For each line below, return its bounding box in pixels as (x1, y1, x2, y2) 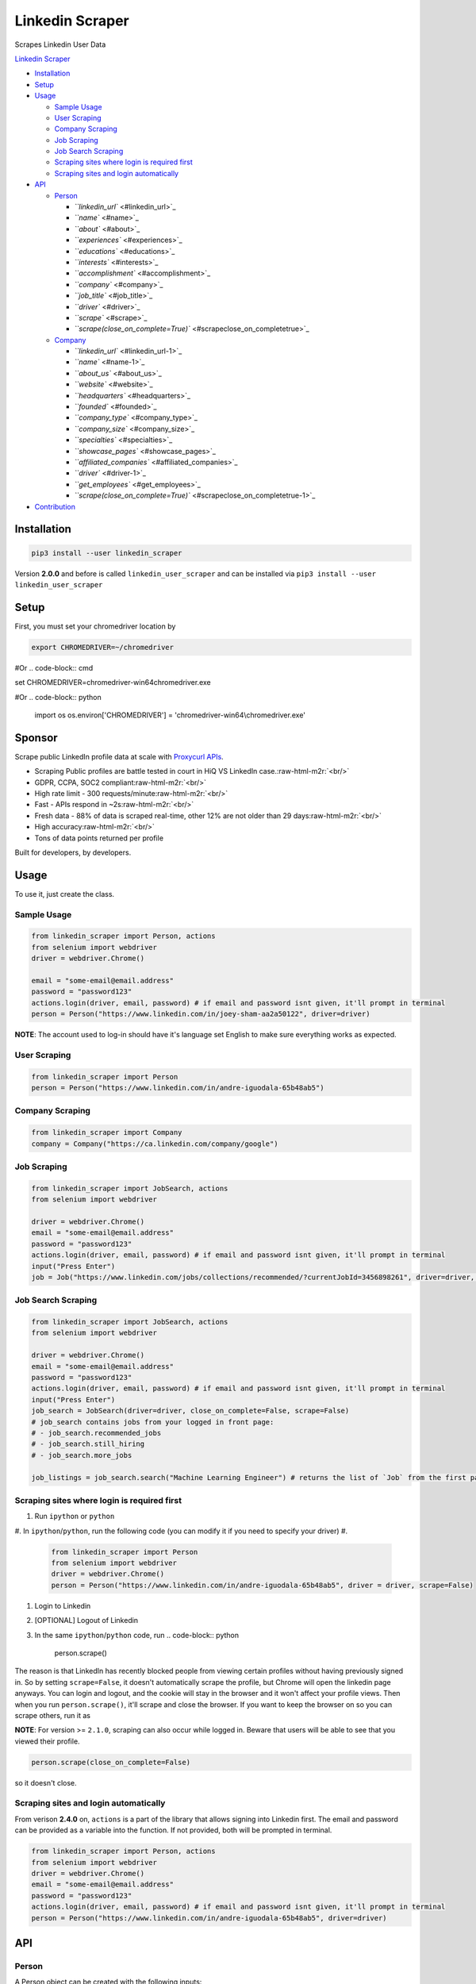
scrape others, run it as (14, 1710, 91, 1720)
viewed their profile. (14, 1736, 80, 1746)
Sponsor (14, 731, 59, 744)
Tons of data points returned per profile (34, 833, 164, 843)
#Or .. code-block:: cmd (14, 663, 94, 672)
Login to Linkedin (34, 1601, 91, 1610)
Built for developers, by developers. (14, 848, 132, 857)
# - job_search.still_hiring (31, 1440, 145, 1448)
